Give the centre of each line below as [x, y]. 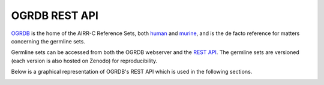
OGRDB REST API [55, 15]
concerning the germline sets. [48, 41]
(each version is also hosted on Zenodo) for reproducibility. [84, 61]
